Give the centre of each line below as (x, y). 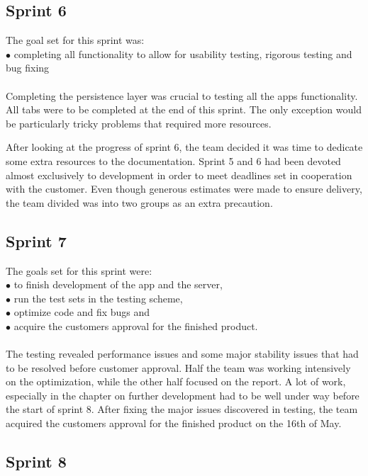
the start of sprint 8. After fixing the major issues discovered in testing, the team (182, 409)
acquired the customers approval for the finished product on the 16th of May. (174, 423)
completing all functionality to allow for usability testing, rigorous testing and (183, 53)
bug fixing (28, 68)
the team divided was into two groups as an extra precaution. (139, 202)
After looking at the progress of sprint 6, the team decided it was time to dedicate (184, 147)
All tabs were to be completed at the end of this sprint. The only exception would (184, 109)
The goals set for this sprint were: (79, 270)
